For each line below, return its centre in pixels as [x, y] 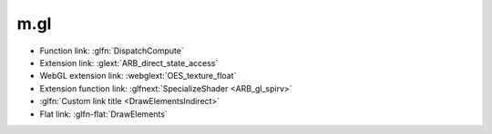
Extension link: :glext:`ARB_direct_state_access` [129, 62]
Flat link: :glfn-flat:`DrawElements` [103, 114]
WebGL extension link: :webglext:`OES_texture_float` [138, 76]
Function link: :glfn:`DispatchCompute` [112, 51]
